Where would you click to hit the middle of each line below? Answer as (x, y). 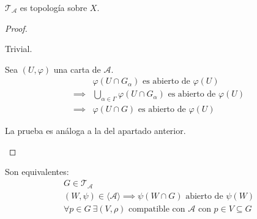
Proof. (16, 28)
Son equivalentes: (37, 172)
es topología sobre (54, 7)
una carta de (77, 69)
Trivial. (19, 49)
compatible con (157, 209)
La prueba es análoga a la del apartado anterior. (95, 131)
